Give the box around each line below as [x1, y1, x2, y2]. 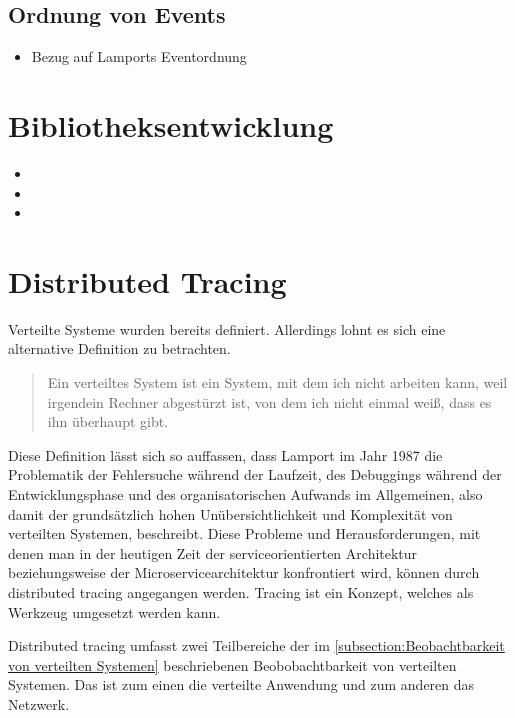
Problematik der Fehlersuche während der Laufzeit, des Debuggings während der [8, 464, 502, 485]
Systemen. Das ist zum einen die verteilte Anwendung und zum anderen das [8, 674, 475, 695]
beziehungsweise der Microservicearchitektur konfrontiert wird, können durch [8, 562, 480, 583]
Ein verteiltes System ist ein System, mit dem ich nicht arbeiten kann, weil [47, 372, 508, 393]
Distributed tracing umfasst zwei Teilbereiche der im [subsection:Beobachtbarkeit [8, 635, 505, 656]
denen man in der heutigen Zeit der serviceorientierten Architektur [8, 542, 418, 563]
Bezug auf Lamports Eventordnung [31, 46, 247, 67]
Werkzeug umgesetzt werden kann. [8, 601, 221, 622]
